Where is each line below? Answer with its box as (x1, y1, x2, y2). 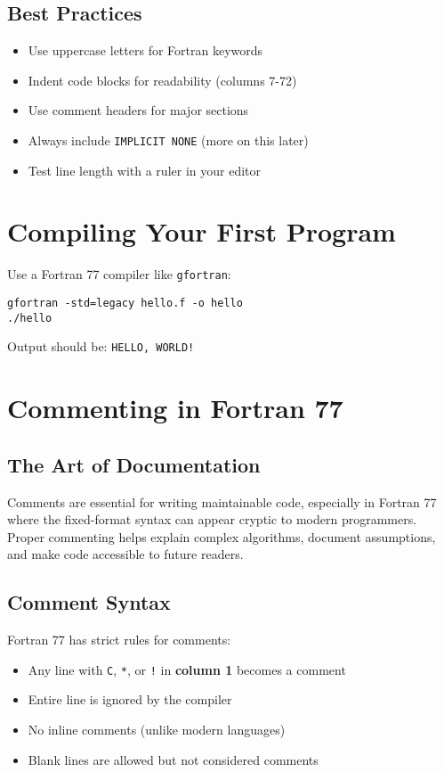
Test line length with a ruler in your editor (28, 160, 261, 179)
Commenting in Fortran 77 (7, 390, 343, 426)
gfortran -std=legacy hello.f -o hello (7, 297, 243, 310)
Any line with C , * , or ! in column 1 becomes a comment (28, 660, 346, 678)
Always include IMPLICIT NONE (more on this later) (28, 130, 309, 149)
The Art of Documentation (7, 450, 261, 478)
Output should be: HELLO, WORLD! (7, 337, 195, 356)
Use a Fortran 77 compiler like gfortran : (7, 265, 231, 283)
